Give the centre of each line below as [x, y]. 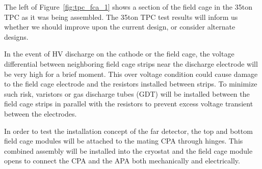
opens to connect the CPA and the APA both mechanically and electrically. [122, 161]
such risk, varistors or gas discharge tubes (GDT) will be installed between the [127, 93]
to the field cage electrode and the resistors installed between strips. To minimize [131, 84]
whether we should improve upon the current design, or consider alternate [120, 27]
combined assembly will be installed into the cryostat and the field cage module [128, 150]
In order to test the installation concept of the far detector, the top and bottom [128, 131]
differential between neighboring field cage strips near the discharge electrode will [131, 63]
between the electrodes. [41, 113]
